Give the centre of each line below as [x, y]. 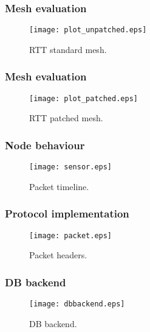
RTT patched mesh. [66, 118]
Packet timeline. [59, 186]
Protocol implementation [67, 214]
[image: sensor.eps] [71, 167]
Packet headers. [58, 255]
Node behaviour [45, 145]
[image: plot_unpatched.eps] [88, 30]
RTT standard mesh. [68, 49]
